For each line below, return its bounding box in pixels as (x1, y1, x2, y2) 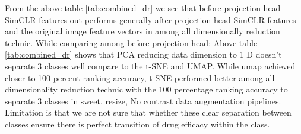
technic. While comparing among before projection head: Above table (5, 36, 258, 49)
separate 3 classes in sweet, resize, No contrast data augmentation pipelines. (5, 94, 281, 107)
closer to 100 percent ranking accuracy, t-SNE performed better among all (5, 71, 275, 84)
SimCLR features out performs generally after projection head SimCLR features (5, 13, 296, 25)
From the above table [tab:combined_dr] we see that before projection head (5, 2, 281, 14)
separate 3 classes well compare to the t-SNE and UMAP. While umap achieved (5, 59, 296, 72)
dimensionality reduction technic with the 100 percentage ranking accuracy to (5, 83, 288, 95)
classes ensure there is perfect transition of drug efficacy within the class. (5, 117, 270, 130)
